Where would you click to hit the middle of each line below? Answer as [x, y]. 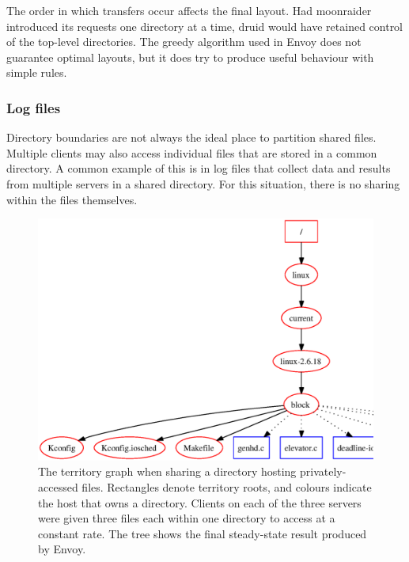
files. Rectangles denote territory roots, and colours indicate [227, 486]
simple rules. [37, 72]
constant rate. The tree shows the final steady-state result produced [203, 533]
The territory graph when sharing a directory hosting [167, 471]
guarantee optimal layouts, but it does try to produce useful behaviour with [190, 57]
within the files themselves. [72, 199]
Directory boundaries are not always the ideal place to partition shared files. [191, 137]
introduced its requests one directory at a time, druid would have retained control [205, 26]
